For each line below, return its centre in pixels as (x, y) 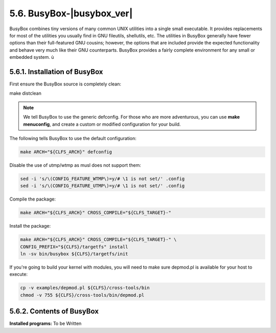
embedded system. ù (32, 57)
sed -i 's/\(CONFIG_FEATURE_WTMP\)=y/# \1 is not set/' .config (102, 179)
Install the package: (30, 226)
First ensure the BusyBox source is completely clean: (65, 84)
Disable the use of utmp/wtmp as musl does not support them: (75, 165)
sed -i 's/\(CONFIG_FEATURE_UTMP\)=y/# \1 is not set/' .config (102, 186)
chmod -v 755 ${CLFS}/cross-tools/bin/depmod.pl (82, 295)
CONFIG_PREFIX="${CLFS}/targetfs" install (74, 247)
